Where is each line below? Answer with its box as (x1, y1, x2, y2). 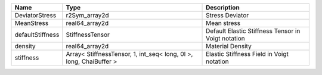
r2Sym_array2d (66, 11, 109, 19)
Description (206, 4, 240, 11)
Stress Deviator (206, 11, 249, 19)
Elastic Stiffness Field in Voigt (206, 50, 289, 58)
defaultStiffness (14, 30, 60, 39)
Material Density (206, 42, 252, 50)
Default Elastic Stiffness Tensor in (206, 27, 301, 35)
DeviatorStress (14, 11, 57, 19)
